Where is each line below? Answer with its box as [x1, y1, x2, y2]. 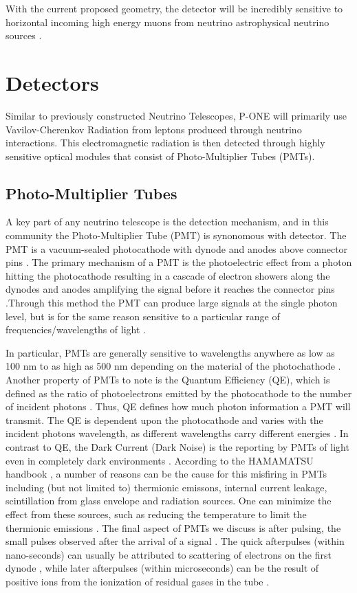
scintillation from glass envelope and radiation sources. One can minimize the [6, 493, 332, 508]
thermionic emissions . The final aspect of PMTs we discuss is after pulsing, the [6, 520, 341, 535]
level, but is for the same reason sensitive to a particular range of [6, 309, 280, 323]
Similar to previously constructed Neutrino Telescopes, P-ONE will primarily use [6, 108, 347, 122]
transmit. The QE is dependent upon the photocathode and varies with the [6, 412, 323, 427]
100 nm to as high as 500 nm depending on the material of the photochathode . [6, 359, 341, 373]
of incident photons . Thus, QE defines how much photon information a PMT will [6, 399, 351, 414]
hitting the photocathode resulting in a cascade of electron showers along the [6, 268, 330, 282]
